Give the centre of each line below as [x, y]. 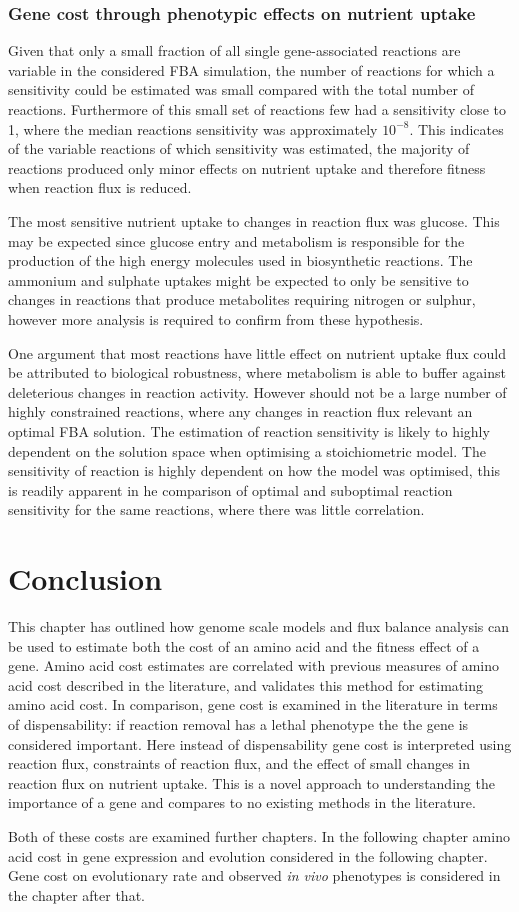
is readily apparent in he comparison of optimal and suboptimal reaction [230, 489]
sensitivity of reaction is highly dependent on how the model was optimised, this [254, 470]
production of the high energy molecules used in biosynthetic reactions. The [240, 260]
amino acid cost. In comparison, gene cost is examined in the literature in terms [253, 704]
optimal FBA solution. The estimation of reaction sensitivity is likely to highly [249, 430]
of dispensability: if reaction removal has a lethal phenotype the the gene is [238, 723]
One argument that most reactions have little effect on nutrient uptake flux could [257, 352]
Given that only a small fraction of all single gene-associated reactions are [234, 50]
